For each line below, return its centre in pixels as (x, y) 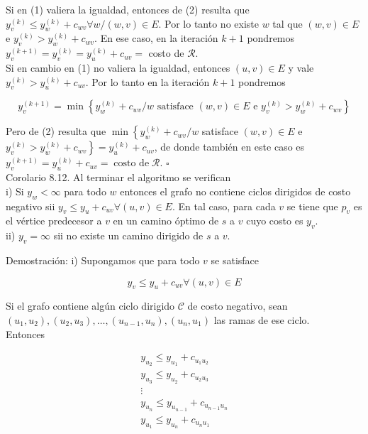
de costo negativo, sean (238, 306)
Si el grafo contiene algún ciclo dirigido (90, 306)
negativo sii (30, 206)
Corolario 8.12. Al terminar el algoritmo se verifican (118, 177)
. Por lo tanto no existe (208, 23)
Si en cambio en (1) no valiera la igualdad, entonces (118, 67)
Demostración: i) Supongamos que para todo (103, 260)
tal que (288, 23)
